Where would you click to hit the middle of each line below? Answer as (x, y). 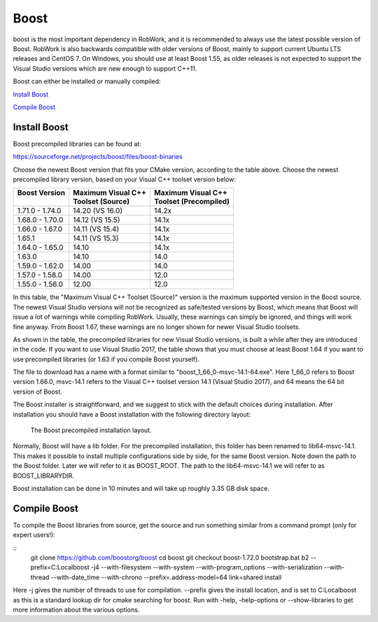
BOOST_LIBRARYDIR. (44, 476)
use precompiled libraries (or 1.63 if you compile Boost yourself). (106, 359)
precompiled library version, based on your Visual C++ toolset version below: (124, 179)
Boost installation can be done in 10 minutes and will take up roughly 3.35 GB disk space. (141, 488)
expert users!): (34, 535)
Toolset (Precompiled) (192, 202)
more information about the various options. (76, 610)
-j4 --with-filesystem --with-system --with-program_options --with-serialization (207, 567)
